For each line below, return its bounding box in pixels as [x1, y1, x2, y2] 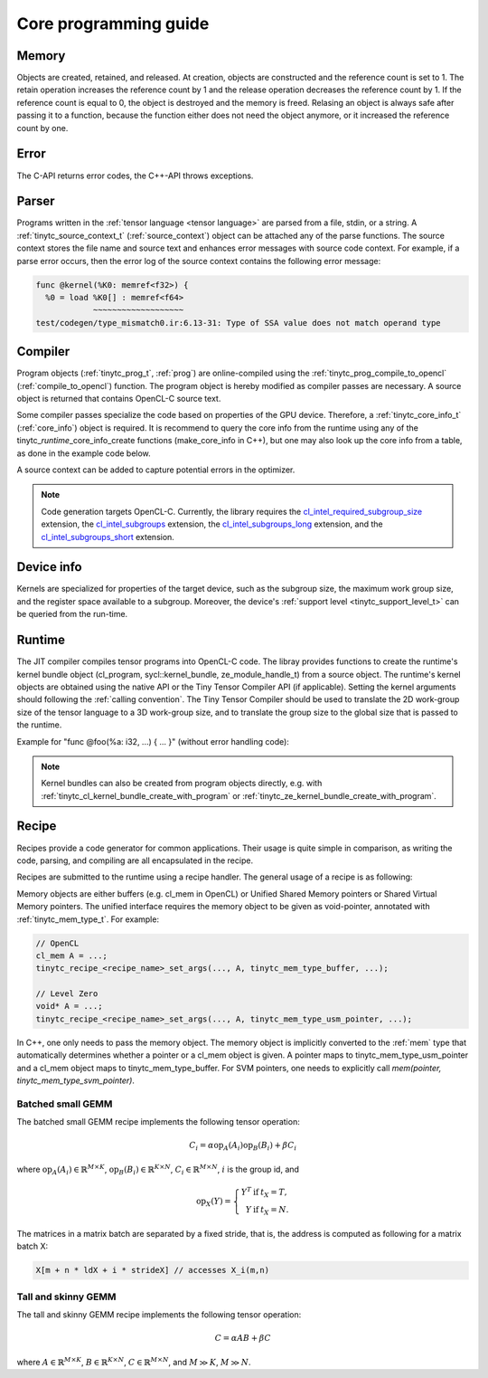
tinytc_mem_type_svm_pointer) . [16, 1075, 136, 1086]
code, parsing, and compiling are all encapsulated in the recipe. [16, 855, 253, 866]
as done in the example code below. [16, 448, 151, 459]
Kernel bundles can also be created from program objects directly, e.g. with [41, 778, 323, 789]
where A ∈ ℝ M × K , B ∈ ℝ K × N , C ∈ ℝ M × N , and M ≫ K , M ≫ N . [16, 1355, 251, 1367]
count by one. [16, 122, 69, 133]
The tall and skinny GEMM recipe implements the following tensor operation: [16, 1309, 302, 1320]
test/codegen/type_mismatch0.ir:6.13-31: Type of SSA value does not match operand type [35, 318, 442, 328]
